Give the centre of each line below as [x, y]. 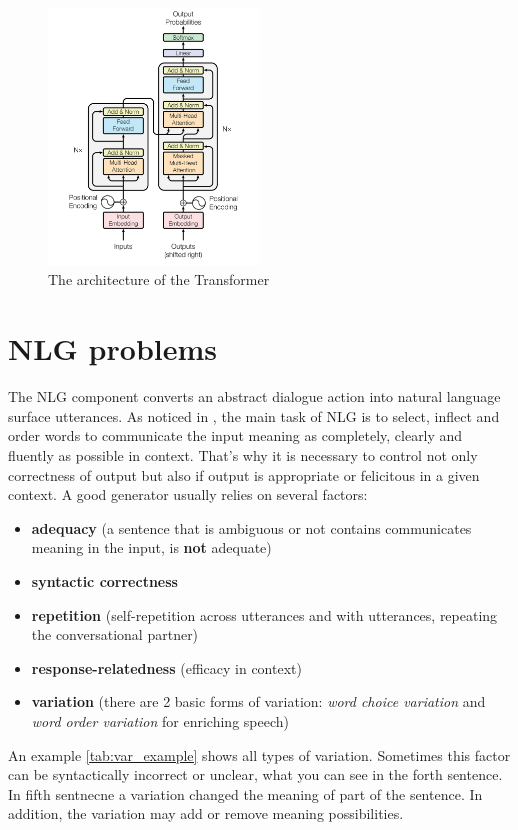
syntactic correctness [104, 580]
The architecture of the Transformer [159, 279]
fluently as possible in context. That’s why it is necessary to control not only [243, 454]
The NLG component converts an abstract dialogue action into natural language [254, 396]
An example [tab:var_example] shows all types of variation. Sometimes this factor [259, 754]
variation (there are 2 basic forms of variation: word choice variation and [258, 701]
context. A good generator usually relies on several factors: [188, 494]
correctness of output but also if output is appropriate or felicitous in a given [244, 474]
